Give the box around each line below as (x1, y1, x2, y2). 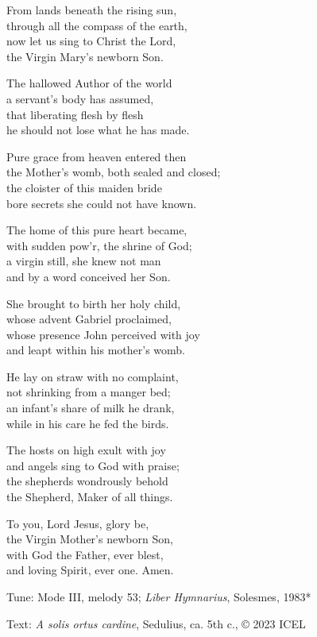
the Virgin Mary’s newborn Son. (6, 48, 164, 64)
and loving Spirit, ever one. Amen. (6, 562, 174, 578)
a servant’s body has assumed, (6, 90, 154, 106)
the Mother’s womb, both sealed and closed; (6, 164, 221, 180)
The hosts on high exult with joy (6, 442, 166, 458)
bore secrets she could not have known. (6, 195, 197, 211)
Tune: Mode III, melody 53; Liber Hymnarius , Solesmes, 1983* (6, 589, 311, 604)
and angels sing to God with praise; (6, 457, 180, 473)
